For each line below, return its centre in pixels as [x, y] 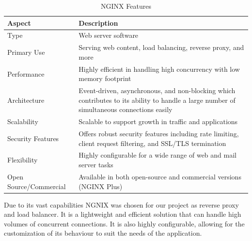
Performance [26, 73]
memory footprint [105, 78]
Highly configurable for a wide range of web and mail [157, 155]
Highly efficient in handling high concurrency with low [159, 69]
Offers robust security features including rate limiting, [159, 134]
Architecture [26, 100]
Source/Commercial [37, 186]
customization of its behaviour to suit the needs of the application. [103, 233]
